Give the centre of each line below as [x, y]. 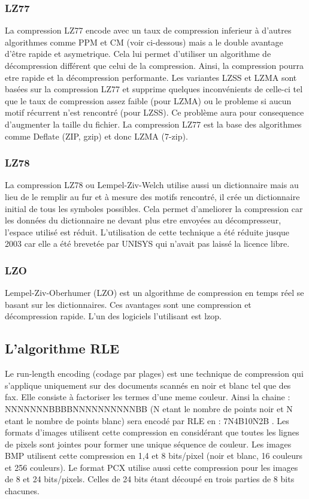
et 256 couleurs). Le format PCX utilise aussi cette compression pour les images [152, 467]
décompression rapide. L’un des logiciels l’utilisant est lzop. [113, 316]
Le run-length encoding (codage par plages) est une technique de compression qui [154, 374]
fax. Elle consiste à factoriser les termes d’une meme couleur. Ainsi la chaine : [148, 397]
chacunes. [22, 491]
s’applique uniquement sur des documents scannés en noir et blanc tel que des [148, 385]
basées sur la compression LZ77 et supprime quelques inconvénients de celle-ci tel [154, 89]
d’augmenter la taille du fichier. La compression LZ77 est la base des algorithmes [153, 124]
